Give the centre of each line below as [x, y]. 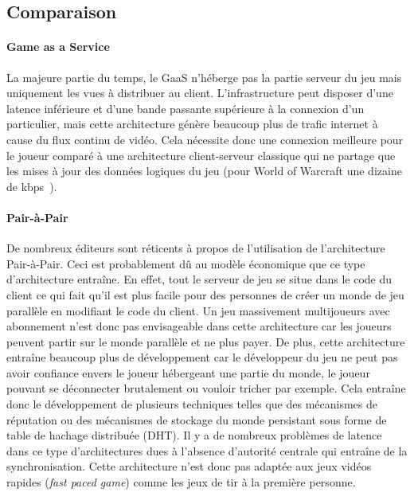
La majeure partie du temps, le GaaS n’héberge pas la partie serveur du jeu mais [204, 77]
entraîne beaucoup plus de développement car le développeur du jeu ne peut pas [202, 357]
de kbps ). [32, 186]
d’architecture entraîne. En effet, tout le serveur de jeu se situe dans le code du [199, 279]
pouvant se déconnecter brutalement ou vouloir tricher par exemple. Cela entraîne [206, 388]
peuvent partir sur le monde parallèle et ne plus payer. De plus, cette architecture [206, 341]
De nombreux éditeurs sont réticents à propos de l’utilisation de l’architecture [196, 248]
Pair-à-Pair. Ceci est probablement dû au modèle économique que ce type [186, 263]
